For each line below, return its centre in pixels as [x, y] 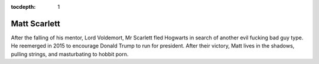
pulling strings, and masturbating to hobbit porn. [70, 54]
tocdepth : [23, 7]
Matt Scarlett [35, 23]
